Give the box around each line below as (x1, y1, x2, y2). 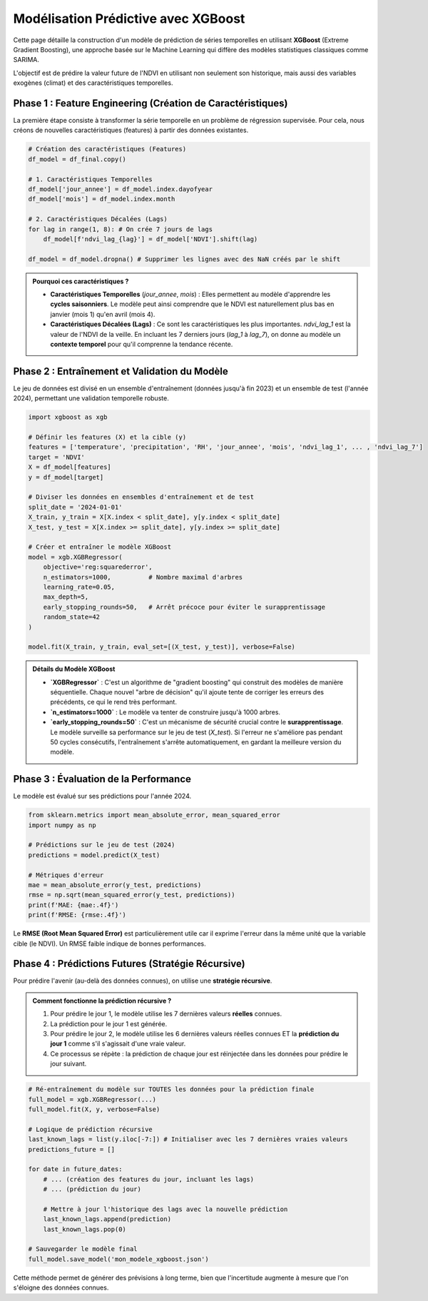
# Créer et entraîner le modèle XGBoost (28, 543, 171, 551)
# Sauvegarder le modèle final (28, 1245, 138, 1253)
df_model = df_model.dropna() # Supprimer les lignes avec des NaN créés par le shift (28, 255, 341, 263)
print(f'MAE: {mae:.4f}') (28, 901, 119, 909)
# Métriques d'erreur (28, 871, 104, 879)
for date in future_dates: (28, 1165, 123, 1173)
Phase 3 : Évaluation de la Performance (13, 773, 192, 785)
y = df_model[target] (28, 473, 104, 481)
